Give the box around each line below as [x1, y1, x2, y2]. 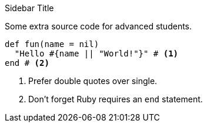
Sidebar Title [5, 3, 54, 13]
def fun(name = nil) [5, 39, 99, 49]
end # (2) [5, 58, 49, 68]
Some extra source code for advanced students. [5, 21, 192, 31]
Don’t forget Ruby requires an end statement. [28, 94, 203, 104]
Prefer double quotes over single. [28, 76, 158, 86]
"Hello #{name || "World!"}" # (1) [14, 49, 179, 58]
